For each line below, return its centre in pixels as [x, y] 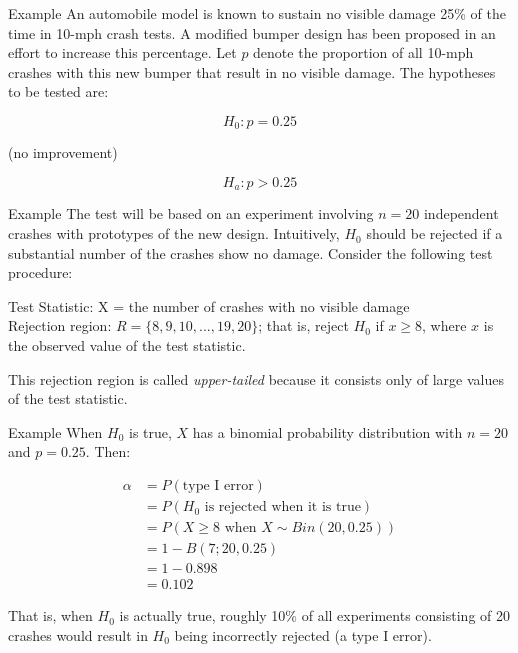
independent [461, 213]
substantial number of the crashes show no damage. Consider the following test [250, 252]
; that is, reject [303, 325]
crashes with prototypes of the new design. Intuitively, [174, 233]
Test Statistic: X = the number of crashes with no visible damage [209, 305]
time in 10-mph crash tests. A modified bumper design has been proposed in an [252, 32]
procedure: [40, 272]
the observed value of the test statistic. [127, 345]
